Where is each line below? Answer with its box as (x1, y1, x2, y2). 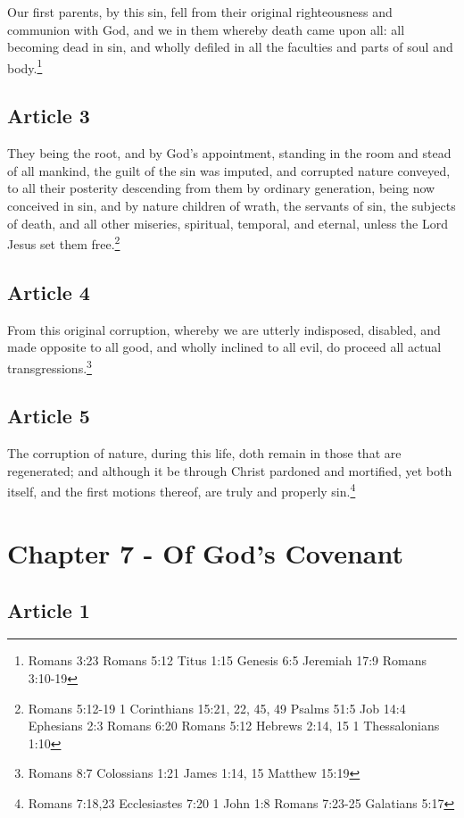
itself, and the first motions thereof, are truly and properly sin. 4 (7, 480, 356, 501)
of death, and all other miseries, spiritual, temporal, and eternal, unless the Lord (7, 213, 448, 232)
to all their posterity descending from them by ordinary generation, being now (7, 179, 435, 197)
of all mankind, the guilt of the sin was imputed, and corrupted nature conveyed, (7, 161, 451, 179)
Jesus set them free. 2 (7, 232, 120, 253)
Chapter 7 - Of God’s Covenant (7, 534, 403, 571)
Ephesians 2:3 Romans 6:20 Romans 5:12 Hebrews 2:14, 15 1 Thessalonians (28, 716, 440, 735)
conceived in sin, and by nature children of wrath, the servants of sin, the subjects (7, 196, 456, 215)
